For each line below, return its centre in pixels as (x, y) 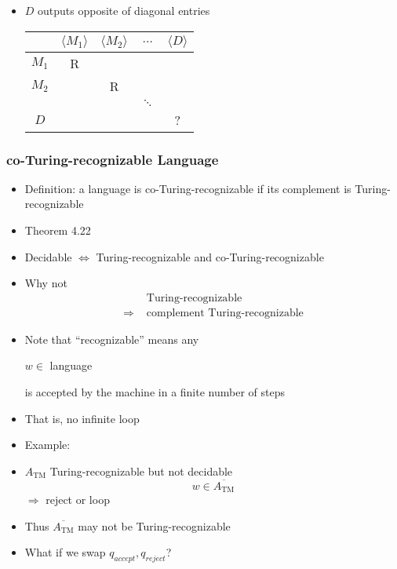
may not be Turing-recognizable (154, 525)
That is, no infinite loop (82, 418)
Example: (47, 445)
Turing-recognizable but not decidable (141, 471)
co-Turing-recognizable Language (113, 159)
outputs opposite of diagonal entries (124, 10)
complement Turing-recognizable (225, 313)
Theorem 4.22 (58, 230)
